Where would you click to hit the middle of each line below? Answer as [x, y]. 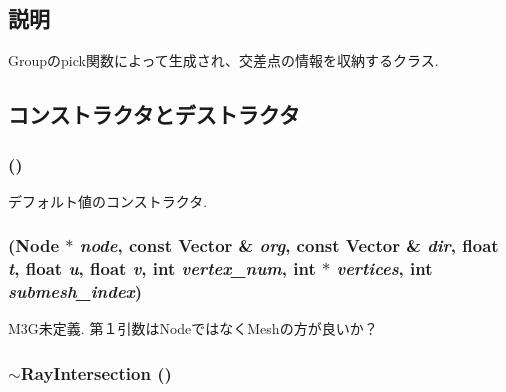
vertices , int [384, 268]
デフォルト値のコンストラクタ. [108, 200]
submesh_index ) [75, 291]
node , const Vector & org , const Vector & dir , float [289, 245]
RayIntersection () [96, 372]
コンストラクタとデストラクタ [154, 114]
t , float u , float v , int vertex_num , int [162, 268]
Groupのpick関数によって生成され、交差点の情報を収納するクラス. [223, 60]
